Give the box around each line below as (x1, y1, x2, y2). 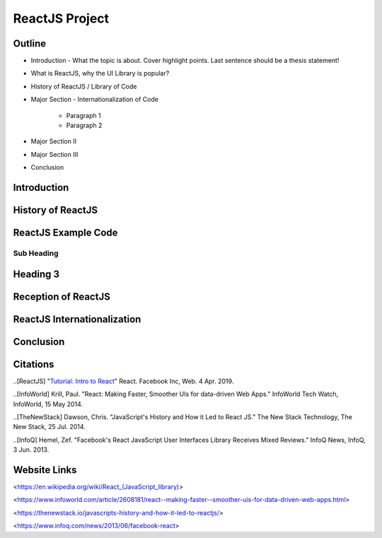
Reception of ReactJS (13, 291, 111, 303)
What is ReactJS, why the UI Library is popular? (30, 69, 170, 78)
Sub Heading (13, 248, 59, 258)
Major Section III (30, 150, 79, 158)
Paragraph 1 (66, 111, 102, 119)
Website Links (13, 464, 77, 476)
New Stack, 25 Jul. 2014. (13, 423, 86, 431)
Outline (13, 37, 46, 49)
